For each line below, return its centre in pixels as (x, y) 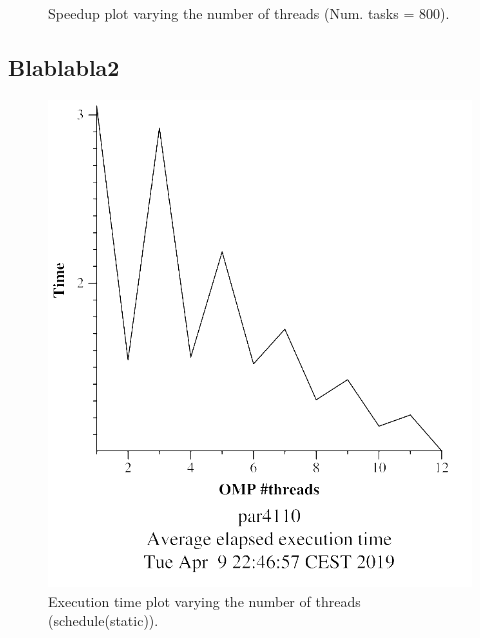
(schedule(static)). (103, 620)
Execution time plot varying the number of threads (204, 600)
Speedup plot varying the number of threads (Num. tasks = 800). (249, 13)
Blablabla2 (64, 66)
